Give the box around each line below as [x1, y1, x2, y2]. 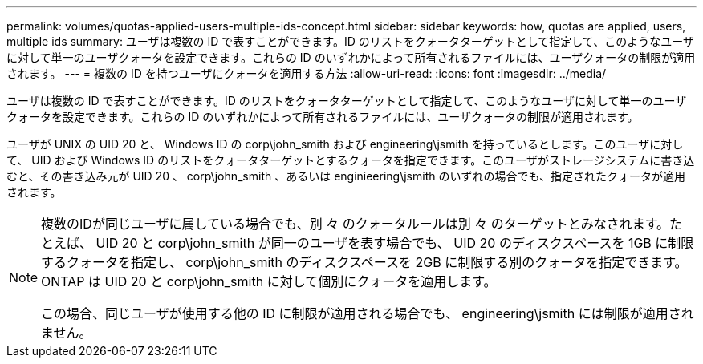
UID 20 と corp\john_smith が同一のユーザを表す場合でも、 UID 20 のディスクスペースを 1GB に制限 [95, 235, 694, 251]
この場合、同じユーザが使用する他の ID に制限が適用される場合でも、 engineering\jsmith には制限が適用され [41, 305, 694, 322]
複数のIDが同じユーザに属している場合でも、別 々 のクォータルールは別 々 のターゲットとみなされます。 [41, 216, 670, 232]
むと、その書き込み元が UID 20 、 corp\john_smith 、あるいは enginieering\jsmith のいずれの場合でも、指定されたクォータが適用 [6, 169, 686, 183]
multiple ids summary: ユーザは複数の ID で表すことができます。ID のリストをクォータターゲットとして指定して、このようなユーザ [6, 34, 694, 48]
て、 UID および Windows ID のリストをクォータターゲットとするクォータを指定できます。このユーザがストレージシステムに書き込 [6, 153, 695, 167]
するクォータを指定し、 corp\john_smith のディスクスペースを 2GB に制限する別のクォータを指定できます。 [41, 254, 688, 270]
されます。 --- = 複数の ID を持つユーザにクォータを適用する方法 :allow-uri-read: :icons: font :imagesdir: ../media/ [6, 67, 607, 80]
